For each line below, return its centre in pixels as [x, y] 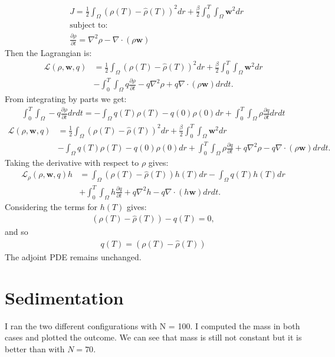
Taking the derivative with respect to [72, 162]
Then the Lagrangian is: [48, 53]
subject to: [89, 26]
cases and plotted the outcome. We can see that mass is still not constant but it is [153, 337]
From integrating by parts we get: [66, 99]
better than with [35, 348]
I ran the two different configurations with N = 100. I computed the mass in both [152, 325]
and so [17, 232]
